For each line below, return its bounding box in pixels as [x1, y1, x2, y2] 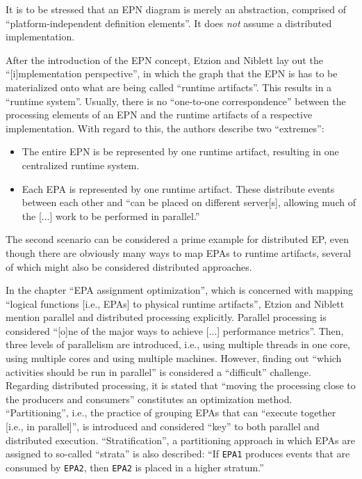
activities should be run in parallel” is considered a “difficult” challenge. [6, 364, 311, 379]
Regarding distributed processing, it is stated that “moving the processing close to [6, 378, 356, 393]
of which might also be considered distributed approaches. [6, 259, 252, 274]
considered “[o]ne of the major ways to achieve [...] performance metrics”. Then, [6, 323, 344, 338]
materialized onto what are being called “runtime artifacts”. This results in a [6, 79, 332, 94]
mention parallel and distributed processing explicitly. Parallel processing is [6, 310, 327, 324]
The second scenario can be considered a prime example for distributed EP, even [6, 232, 349, 246]
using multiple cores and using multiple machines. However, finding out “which [6, 351, 342, 366]
